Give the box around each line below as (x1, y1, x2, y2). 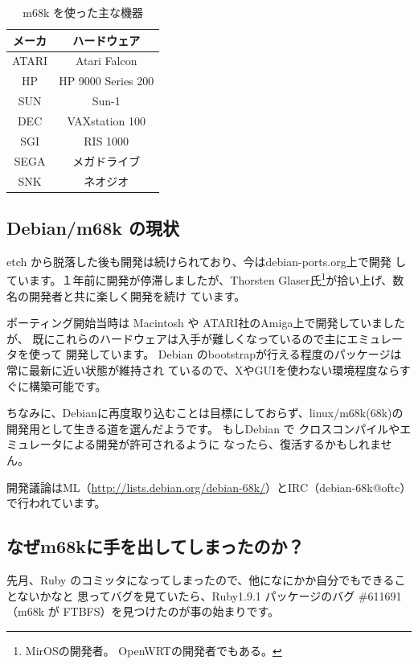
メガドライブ (72, 152, 141, 169)
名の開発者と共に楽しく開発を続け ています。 (6, 287, 246, 304)
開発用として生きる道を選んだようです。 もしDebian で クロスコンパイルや (6, 420, 400, 437)
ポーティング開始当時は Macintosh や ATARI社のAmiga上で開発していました (6, 314, 406, 331)
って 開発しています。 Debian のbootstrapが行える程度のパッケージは (39, 346, 402, 363)
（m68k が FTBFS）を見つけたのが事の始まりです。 (6, 603, 280, 620)
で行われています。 (6, 494, 106, 511)
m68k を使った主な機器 (23, 4, 143, 20)
